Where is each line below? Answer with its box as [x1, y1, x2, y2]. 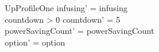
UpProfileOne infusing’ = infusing [5, 2, 128, 13]
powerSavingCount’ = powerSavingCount [5, 25, 154, 37]
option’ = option [5, 36, 65, 48]
